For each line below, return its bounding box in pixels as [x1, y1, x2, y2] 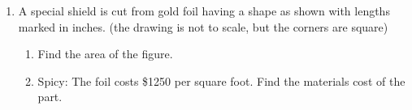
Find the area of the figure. [37, 45, 173, 62]
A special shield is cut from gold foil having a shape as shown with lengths [18, 2, 390, 19]
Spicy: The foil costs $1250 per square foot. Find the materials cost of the [37, 72, 405, 89]
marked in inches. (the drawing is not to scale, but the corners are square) [18, 18, 388, 35]
